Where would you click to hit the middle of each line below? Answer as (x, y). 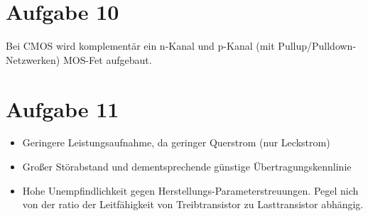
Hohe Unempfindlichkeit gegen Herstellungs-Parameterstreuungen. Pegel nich (190, 190)
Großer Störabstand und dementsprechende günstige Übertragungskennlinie (187, 167)
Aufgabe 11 (63, 108)
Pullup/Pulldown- (317, 46)
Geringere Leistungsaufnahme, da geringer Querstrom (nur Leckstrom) (176, 142)
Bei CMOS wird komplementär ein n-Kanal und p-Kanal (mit (140, 46)
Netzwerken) (33, 59)
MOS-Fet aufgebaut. (107, 59)
